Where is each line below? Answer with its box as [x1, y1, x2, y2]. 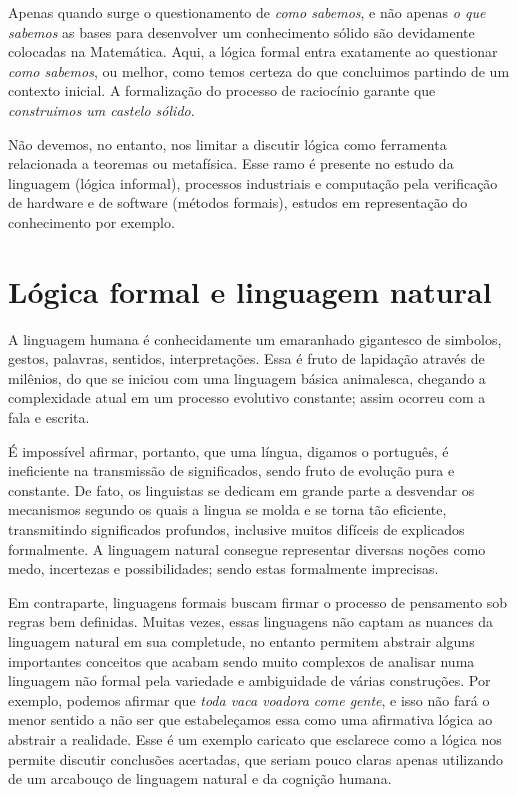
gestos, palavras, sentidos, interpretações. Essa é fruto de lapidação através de [8, 348, 485, 369]
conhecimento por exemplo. [8, 211, 175, 232]
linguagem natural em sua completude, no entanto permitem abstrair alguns [8, 630, 475, 651]
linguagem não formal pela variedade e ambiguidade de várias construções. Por [8, 670, 491, 691]
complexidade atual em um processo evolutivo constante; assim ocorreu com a [8, 387, 486, 408]
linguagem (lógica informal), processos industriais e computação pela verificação [8, 172, 498, 193]
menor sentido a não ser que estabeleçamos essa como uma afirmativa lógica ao [8, 709, 493, 730]
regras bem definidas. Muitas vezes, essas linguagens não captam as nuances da [8, 611, 493, 632]
